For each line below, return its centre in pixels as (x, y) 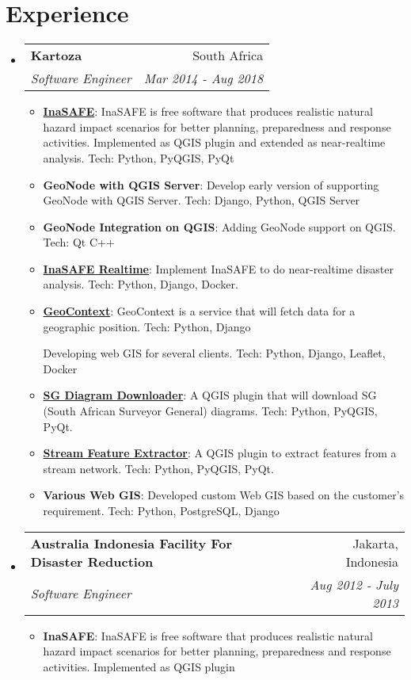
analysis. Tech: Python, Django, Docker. (141, 284)
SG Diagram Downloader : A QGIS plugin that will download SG (210, 395)
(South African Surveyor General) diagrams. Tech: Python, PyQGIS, (210, 411)
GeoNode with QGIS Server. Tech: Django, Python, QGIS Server (202, 200)
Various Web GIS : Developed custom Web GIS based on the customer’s (224, 495)
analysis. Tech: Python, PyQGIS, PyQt (139, 157)
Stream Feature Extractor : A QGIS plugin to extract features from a (220, 453)
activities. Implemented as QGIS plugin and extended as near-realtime (214, 142)
